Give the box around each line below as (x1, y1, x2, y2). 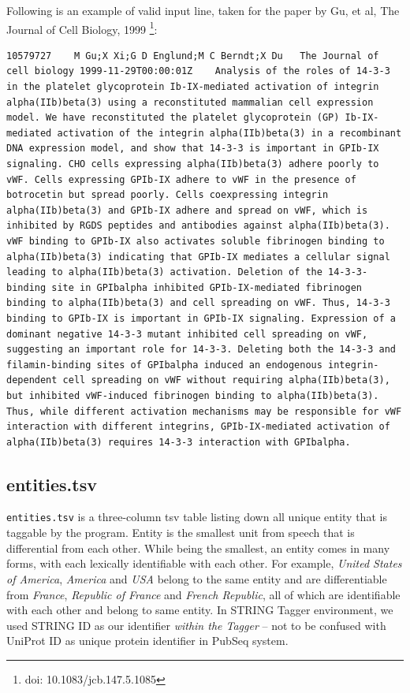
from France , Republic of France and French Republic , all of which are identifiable (6, 586, 401, 602)
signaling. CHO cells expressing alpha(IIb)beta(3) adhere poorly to (6, 158, 379, 170)
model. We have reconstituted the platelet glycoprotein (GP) (6, 112, 340, 124)
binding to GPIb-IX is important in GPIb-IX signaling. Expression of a (6, 312, 396, 324)
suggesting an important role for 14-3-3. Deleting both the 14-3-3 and (6, 344, 396, 356)
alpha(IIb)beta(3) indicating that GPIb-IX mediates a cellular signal (6, 251, 390, 263)
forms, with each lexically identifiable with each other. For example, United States (6, 555, 402, 572)
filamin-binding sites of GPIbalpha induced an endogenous (6, 359, 322, 371)
